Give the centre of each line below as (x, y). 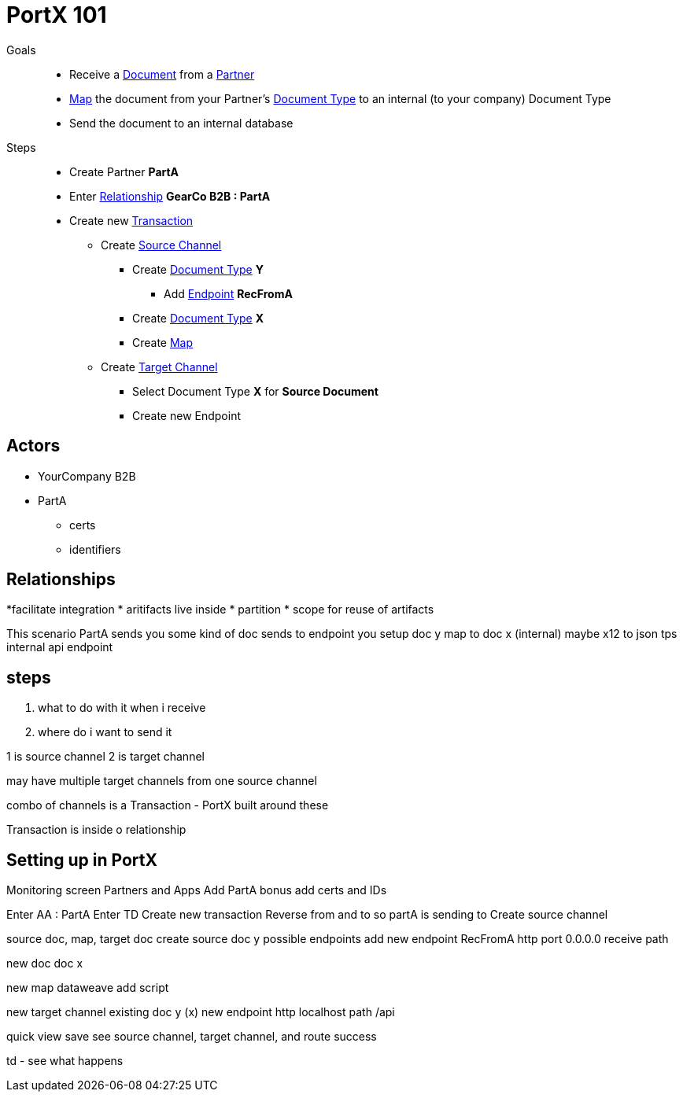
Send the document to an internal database (181, 123)
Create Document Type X (198, 318)
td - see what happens (65, 1061)
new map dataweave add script (88, 988)
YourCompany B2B (87, 476)
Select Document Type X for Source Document (255, 391)
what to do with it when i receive (122, 708)
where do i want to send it (105, 732)
